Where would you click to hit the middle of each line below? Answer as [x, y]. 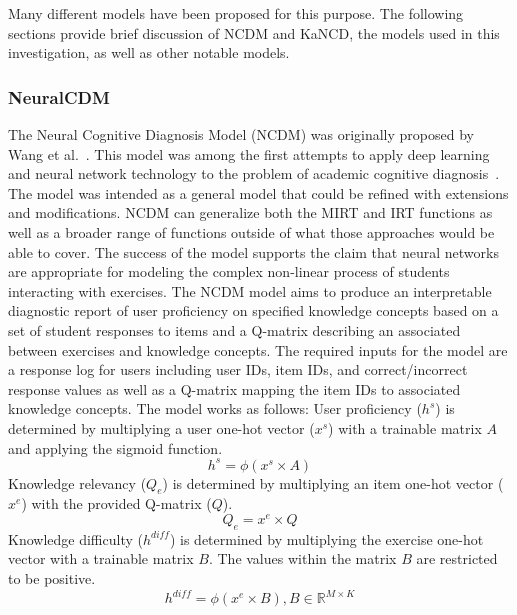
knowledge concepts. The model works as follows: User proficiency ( [215, 408]
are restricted [457, 558]
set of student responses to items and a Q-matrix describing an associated [234, 329]
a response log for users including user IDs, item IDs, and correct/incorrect [238, 369]
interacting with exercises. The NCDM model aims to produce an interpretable [250, 290]
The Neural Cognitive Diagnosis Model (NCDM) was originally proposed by [241, 134]
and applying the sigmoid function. [115, 447]
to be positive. [52, 578]
